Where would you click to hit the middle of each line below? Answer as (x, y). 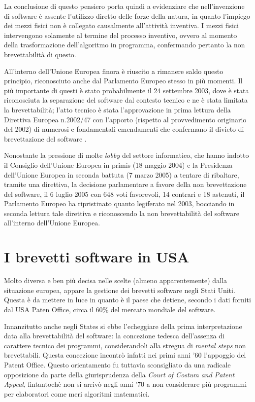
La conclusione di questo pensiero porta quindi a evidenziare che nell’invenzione (124, 6)
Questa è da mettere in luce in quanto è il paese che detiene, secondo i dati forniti (127, 300)
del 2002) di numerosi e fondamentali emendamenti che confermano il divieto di (124, 129)
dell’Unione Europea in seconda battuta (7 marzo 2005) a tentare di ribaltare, (122, 174)
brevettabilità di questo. (40, 54)
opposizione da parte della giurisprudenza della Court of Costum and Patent (119, 374)
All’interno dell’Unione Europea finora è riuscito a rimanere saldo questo (114, 71)
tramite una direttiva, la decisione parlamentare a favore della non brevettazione (125, 184)
